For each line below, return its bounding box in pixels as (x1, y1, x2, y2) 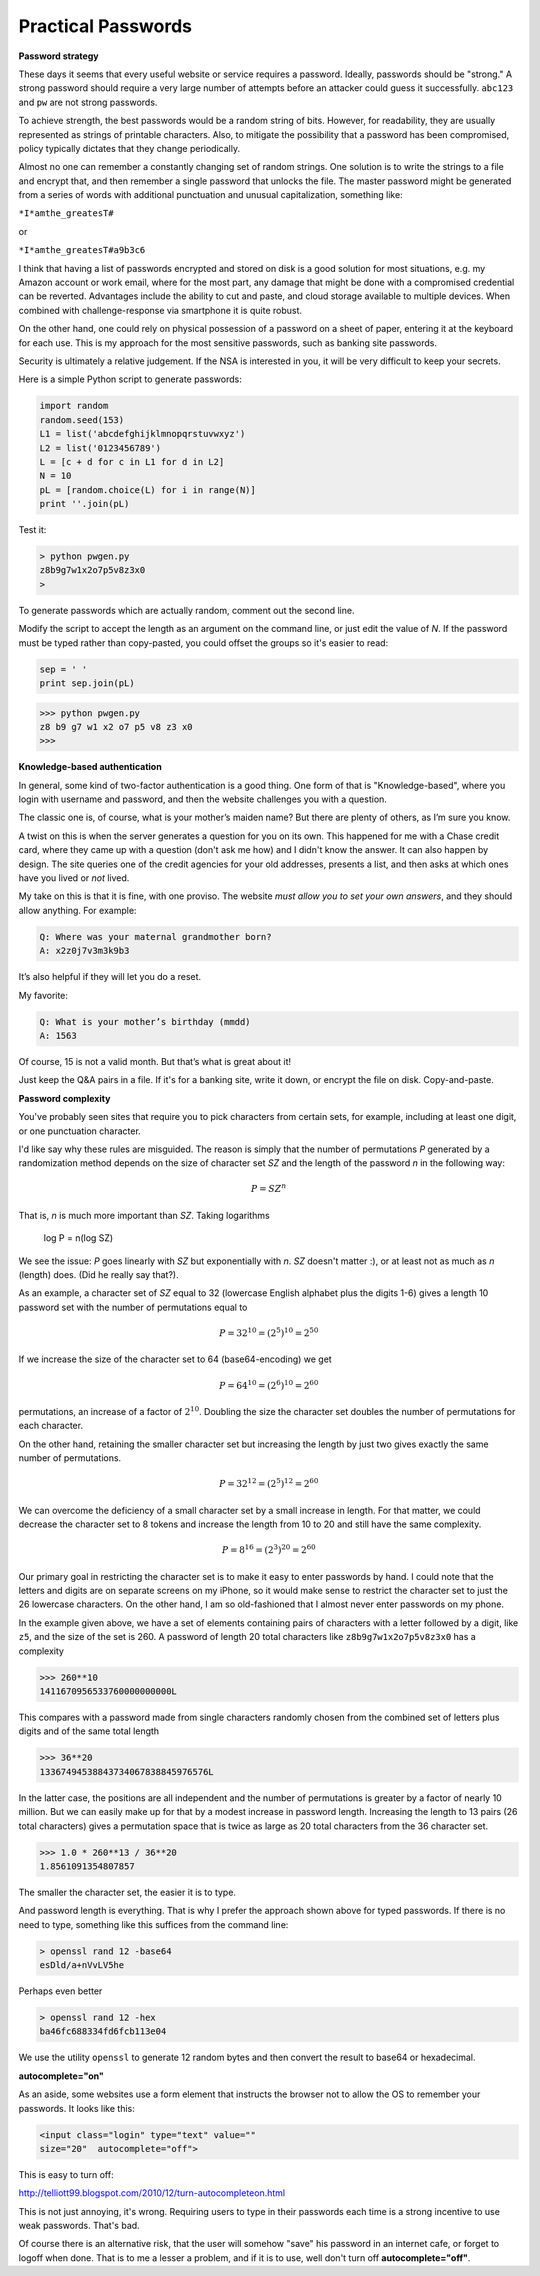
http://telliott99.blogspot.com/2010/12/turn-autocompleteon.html (18, 2187, 285, 2199)
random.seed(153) (39, 414, 125, 425)
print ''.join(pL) (39, 498, 130, 510)
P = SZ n (250, 1181, 287, 1195)
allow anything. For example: (18, 904, 137, 916)
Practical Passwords (18, 15, 193, 37)
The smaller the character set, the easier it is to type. (18, 1886, 237, 1898)
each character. (18, 1420, 84, 1432)
